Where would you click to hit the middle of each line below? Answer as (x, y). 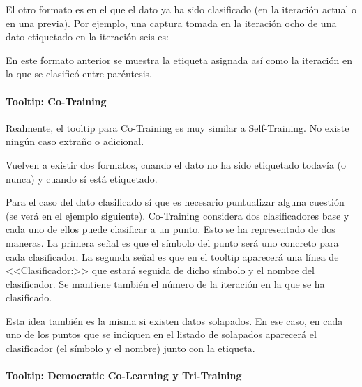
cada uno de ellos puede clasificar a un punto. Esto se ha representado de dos (171, 229)
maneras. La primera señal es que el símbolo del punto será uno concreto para (172, 242)
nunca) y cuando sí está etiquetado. (82, 178)
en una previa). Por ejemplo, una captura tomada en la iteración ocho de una (171, 23)
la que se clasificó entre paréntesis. (79, 74)
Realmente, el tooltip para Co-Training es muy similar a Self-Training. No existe (178, 127)
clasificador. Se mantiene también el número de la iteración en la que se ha (165, 283)
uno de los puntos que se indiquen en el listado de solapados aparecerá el (161, 334)
